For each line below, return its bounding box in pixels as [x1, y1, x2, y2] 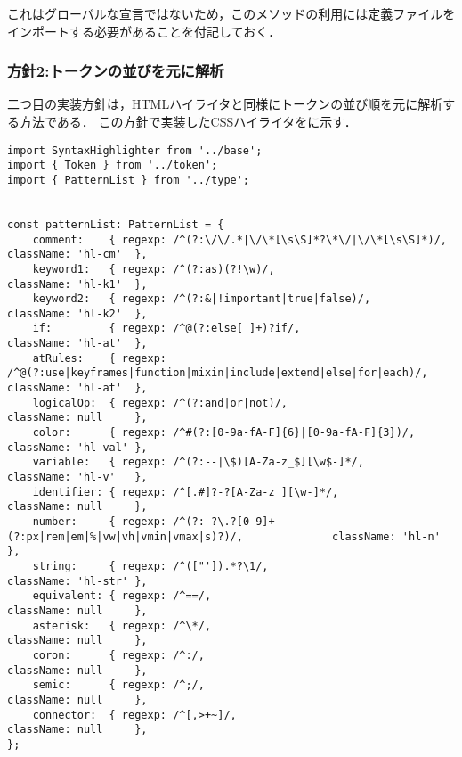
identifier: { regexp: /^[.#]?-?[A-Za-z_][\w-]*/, [32, 485, 339, 498]
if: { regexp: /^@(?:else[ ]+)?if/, [32, 322, 301, 335]
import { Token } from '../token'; [7, 159, 218, 172]
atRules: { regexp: [32, 351, 166, 365]
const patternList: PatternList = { [7, 218, 224, 231]
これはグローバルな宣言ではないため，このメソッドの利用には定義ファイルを [7, 4, 456, 22]
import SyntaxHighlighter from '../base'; [7, 144, 263, 157]
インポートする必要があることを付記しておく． [7, 21, 281, 40]
